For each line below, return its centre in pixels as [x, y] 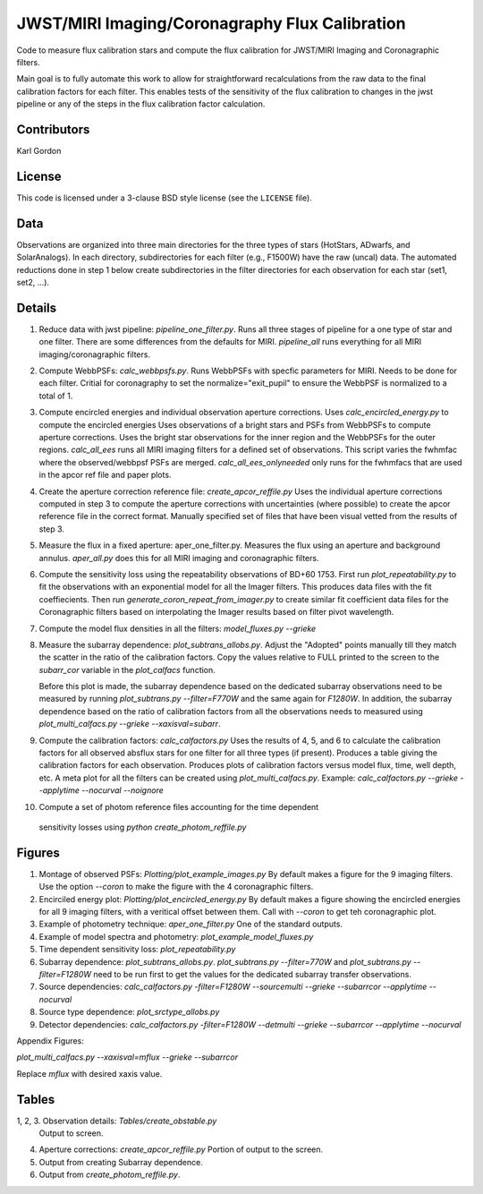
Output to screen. [71, 1133]
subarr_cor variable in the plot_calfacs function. [127, 669]
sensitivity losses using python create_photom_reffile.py [143, 827]
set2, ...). [33, 282]
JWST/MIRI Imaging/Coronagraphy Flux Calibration [211, 23]
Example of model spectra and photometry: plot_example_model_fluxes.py [176, 936]
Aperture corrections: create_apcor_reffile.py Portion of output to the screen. [181, 1149]
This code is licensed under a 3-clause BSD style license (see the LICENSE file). [164, 198]
